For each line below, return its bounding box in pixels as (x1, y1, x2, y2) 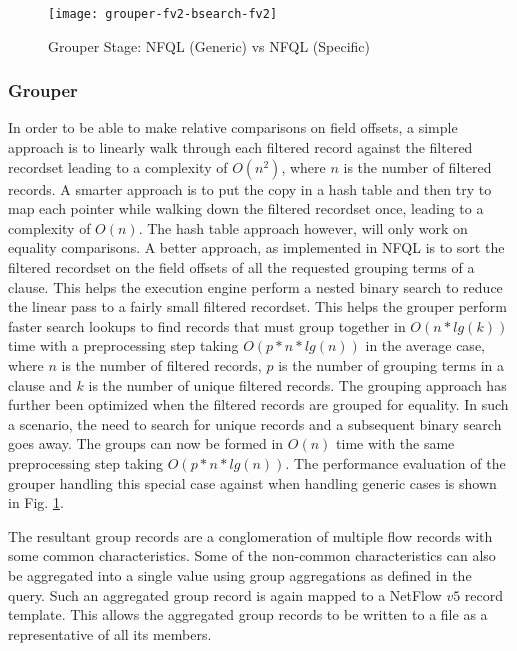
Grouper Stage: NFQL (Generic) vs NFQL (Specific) (48, 35, 371, 56)
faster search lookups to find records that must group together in (8, 315, 406, 336)
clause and (8, 374, 72, 395)
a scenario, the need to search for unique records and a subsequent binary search (8, 413, 502, 434)
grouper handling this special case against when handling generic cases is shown (8, 472, 497, 493)
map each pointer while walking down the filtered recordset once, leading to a (8, 198, 484, 219)
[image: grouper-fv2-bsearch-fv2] (48, 7, 278, 21)
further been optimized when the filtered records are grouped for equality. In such (8, 394, 509, 415)
